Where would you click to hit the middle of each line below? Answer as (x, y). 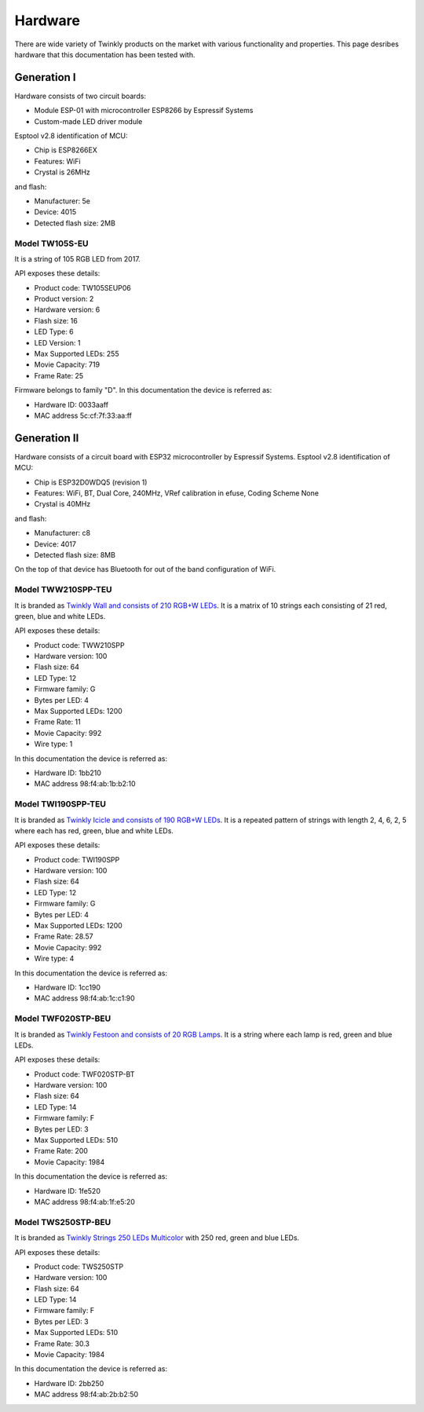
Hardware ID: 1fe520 (68, 1191)
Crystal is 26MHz (62, 172)
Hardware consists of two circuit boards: (80, 96)
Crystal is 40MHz (62, 504)
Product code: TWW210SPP (79, 645)
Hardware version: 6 (67, 309)
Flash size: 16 (56, 320)
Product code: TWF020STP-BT (84, 1074)
